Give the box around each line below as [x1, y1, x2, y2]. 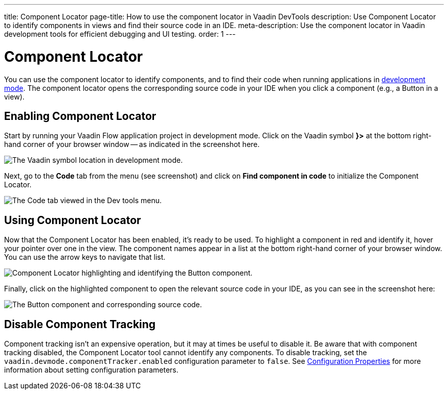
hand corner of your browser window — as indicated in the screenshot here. [4, 140, 260, 149]
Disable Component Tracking [4, 317, 156, 331]
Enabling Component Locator [4, 109, 156, 122]
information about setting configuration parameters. [4, 365, 178, 375]
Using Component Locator [4, 213, 141, 227]
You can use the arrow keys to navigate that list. [4, 253, 166, 262]
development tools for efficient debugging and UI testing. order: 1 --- [4, 30, 236, 38]
